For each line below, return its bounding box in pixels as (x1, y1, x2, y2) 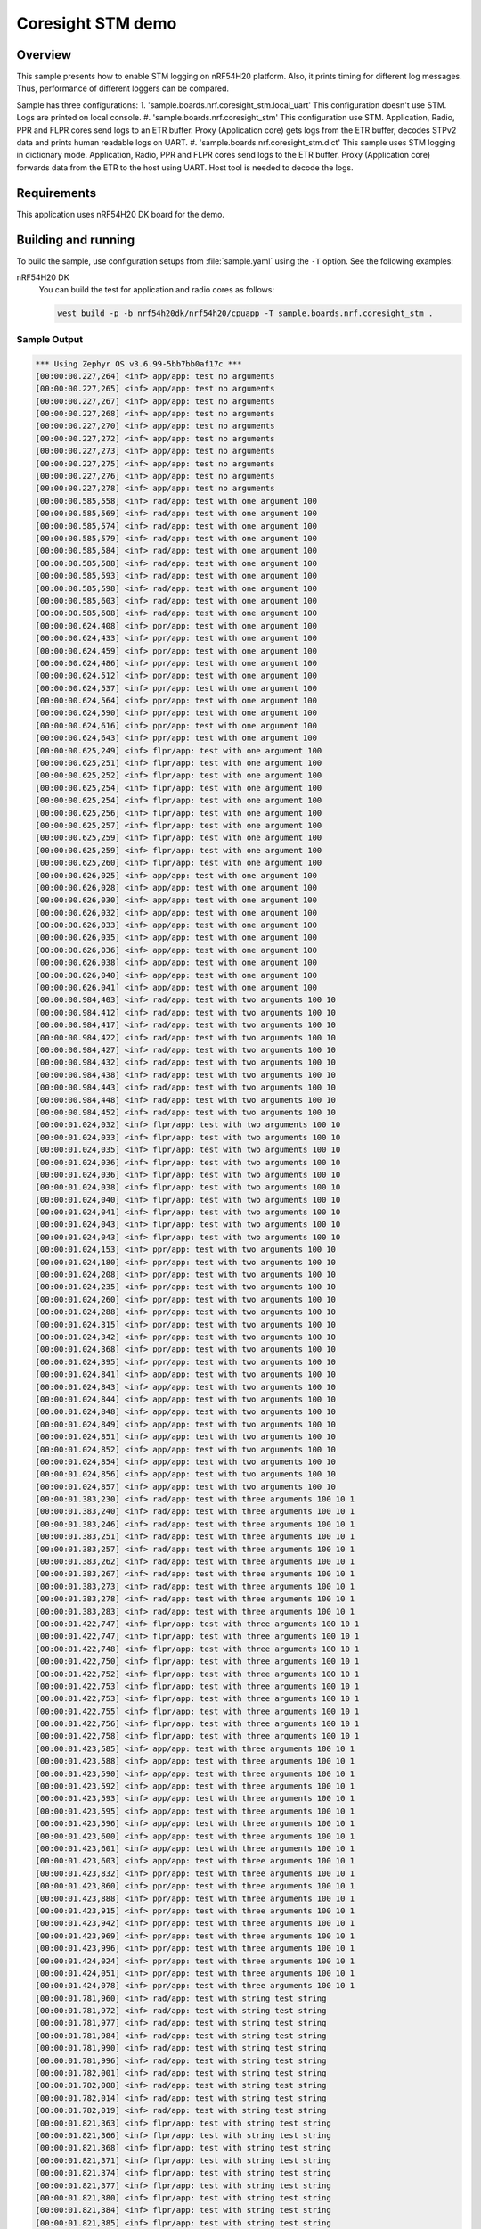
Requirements (16, 185, 97, 201)
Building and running (16, 232, 135, 247)
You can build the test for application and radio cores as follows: (38, 284, 275, 295)
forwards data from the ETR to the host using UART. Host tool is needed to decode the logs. (16, 161, 354, 173)
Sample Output (16, 333, 84, 345)
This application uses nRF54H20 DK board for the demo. (16, 209, 224, 219)
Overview (16, 47, 72, 62)
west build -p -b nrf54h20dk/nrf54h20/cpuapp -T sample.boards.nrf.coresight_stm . (57, 308, 434, 318)
